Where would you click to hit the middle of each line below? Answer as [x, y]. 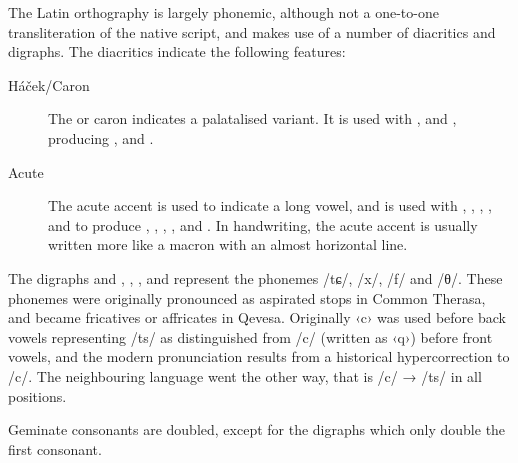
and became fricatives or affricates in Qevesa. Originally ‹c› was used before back [257, 317]
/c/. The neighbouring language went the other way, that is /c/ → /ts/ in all [245, 375]
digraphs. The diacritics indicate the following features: [177, 51]
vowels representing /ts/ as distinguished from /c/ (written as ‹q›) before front [250, 336]
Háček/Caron [49, 84]
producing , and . [101, 137]
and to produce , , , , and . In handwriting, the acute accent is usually [263, 224]
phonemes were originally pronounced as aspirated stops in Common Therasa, [247, 297]
